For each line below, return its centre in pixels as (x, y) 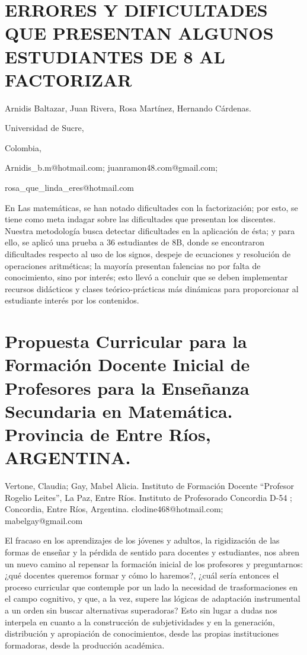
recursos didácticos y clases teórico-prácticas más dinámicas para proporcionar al (152, 288)
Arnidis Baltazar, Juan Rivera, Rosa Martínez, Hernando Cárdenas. (128, 108)
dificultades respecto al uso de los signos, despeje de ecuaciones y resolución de (148, 254)
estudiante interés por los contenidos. (72, 300)
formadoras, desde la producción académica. (85, 645)
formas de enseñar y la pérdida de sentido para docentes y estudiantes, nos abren (152, 552)
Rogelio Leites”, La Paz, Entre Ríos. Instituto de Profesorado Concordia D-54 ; (149, 497)
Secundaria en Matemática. (119, 410)
